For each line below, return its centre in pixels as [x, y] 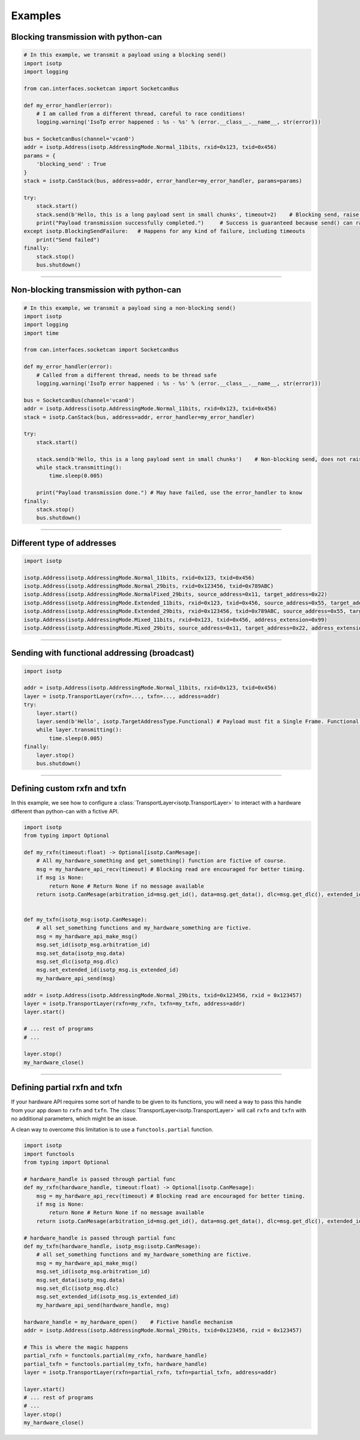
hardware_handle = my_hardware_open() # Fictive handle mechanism [128, 1322]
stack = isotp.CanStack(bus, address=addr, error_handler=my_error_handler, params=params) [163, 181]
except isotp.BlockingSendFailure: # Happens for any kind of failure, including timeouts [164, 231]
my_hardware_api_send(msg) [76, 978]
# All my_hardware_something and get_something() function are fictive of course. [161, 861]
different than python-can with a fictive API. [65, 811]
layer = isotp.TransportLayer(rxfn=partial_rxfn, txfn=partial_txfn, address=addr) [150, 1372]
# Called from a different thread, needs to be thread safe [127, 375]
